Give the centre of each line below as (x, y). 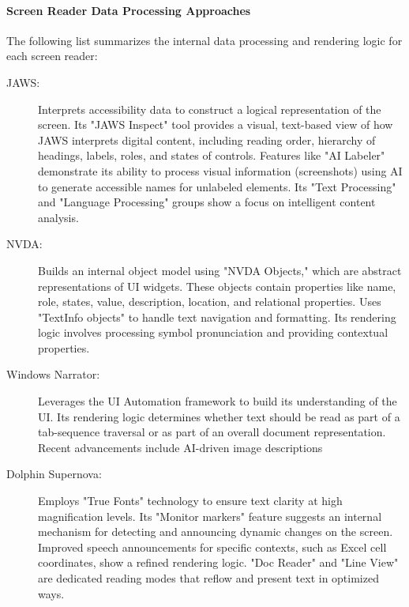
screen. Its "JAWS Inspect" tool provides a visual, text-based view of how (216, 124)
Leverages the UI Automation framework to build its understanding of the (218, 401)
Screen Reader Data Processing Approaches (129, 10)
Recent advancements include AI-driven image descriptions (180, 447)
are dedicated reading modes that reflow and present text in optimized (208, 578)
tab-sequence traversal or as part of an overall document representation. (212, 432)
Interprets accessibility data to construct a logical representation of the (210, 109)
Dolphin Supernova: (54, 474)
